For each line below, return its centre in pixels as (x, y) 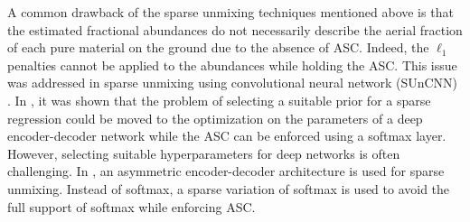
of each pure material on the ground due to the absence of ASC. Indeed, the (218, 47)
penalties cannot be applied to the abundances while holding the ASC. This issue (232, 65)
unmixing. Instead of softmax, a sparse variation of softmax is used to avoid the (229, 188)
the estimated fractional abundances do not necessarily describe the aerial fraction (235, 29)
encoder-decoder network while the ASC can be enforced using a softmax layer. (227, 136)
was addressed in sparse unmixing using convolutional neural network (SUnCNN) (233, 83)
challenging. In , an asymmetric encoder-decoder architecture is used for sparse (226, 171)
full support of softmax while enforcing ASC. (132, 206)
